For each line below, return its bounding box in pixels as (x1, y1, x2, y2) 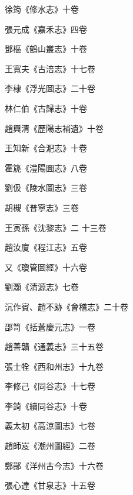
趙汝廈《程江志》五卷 (5, 241, 87, 253)
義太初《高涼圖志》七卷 (5, 419, 95, 432)
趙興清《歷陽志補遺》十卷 (5, 122, 104, 134)
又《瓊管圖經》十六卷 (5, 260, 87, 273)
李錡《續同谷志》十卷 (5, 399, 87, 412)
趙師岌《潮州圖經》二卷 (5, 439, 95, 452)
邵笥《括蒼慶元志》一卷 (5, 320, 95, 333)
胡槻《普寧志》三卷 (5, 201, 79, 213)
